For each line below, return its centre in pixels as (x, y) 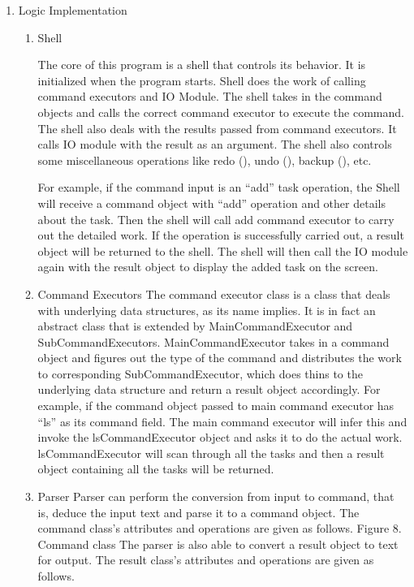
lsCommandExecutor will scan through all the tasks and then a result (211, 453)
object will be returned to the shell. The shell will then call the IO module (223, 250)
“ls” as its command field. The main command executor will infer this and (222, 421)
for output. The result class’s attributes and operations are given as (206, 560)
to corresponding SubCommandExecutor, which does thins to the (200, 373)
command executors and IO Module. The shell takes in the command (210, 96)
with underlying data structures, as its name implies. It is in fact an (207, 310)
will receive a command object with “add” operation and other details (211, 203)
